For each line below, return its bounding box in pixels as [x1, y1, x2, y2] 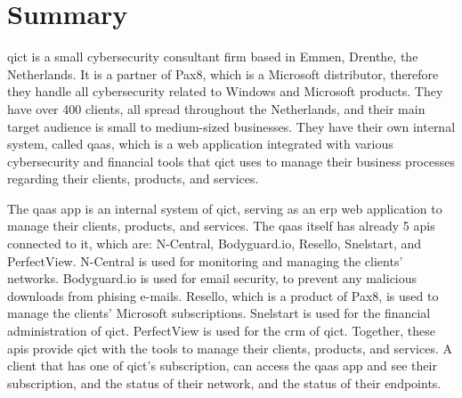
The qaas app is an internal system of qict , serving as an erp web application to [7, 199, 442, 217]
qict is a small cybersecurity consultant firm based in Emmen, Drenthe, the [7, 47, 418, 66]
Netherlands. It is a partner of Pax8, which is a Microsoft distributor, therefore [7, 64, 439, 83]
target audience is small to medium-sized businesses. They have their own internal [7, 117, 456, 135]
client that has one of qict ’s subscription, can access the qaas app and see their [7, 356, 437, 375]
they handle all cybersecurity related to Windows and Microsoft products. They [7, 82, 443, 101]
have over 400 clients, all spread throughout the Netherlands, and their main [7, 99, 426, 118]
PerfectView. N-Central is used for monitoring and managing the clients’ [7, 251, 403, 270]
